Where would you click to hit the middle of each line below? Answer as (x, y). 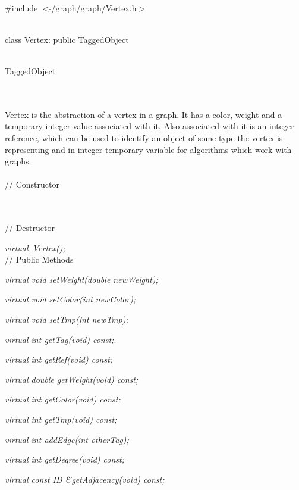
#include (21, 7)
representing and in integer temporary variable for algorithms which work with (148, 149)
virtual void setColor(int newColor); (70, 299)
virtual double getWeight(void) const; (72, 379)
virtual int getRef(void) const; (59, 359)
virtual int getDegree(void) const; (64, 459)
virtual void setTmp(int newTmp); (67, 319)
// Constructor (32, 184)
